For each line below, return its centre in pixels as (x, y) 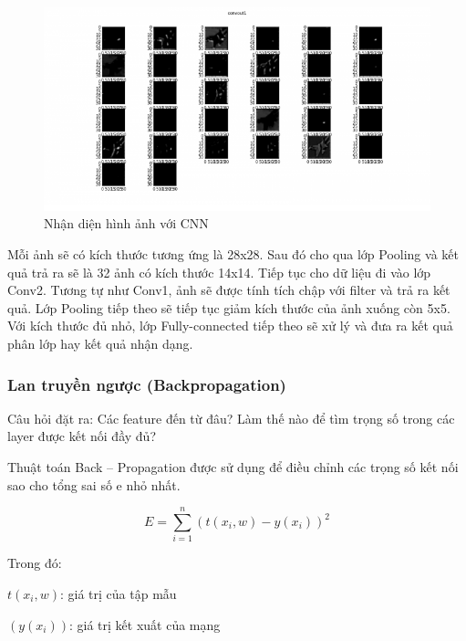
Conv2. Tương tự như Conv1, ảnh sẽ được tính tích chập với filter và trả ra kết (229, 290)
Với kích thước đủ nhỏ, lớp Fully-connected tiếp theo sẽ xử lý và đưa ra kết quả (230, 326)
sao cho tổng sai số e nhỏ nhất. (94, 484)
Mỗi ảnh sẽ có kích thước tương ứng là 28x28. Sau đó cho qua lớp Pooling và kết (233, 254)
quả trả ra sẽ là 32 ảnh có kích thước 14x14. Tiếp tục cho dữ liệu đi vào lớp (219, 272)
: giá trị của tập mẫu (118, 593)
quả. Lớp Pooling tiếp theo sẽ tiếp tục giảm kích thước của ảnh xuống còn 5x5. (229, 307)
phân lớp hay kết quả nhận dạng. (100, 344)
